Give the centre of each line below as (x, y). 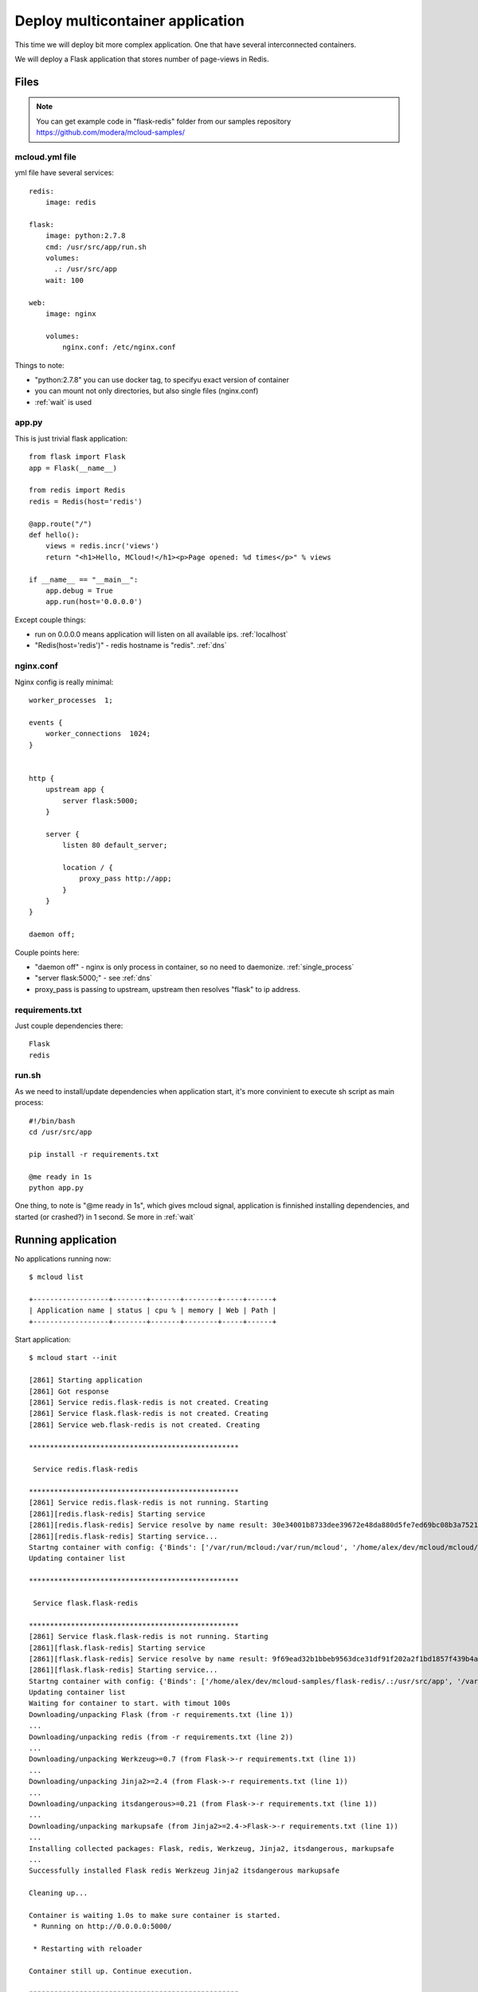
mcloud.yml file (46, 157)
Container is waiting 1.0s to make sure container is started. (155, 1915)
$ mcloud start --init (73, 1358)
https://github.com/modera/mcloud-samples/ (110, 132)
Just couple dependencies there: (69, 1025)
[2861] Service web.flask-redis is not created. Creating (145, 1425)
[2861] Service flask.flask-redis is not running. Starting (149, 1637)
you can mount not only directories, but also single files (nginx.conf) (147, 391)
